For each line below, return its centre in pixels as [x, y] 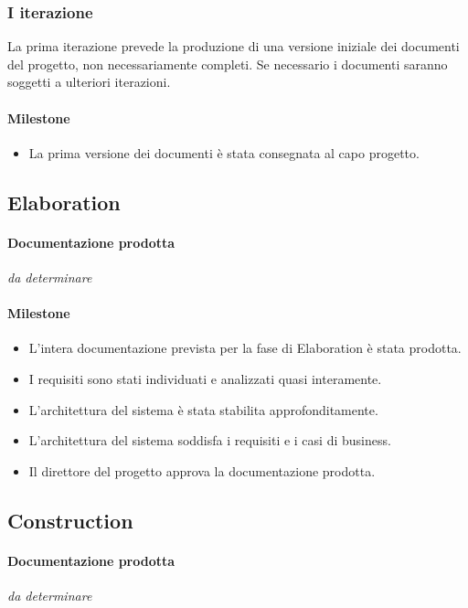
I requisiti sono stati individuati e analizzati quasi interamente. [205, 378]
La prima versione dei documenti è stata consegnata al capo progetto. [224, 152]
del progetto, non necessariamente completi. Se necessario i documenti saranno [228, 64]
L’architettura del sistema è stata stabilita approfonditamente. [203, 409]
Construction [70, 520]
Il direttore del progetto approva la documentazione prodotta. [202, 470]
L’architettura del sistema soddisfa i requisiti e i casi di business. [210, 440]
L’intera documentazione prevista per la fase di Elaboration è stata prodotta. [245, 348]
